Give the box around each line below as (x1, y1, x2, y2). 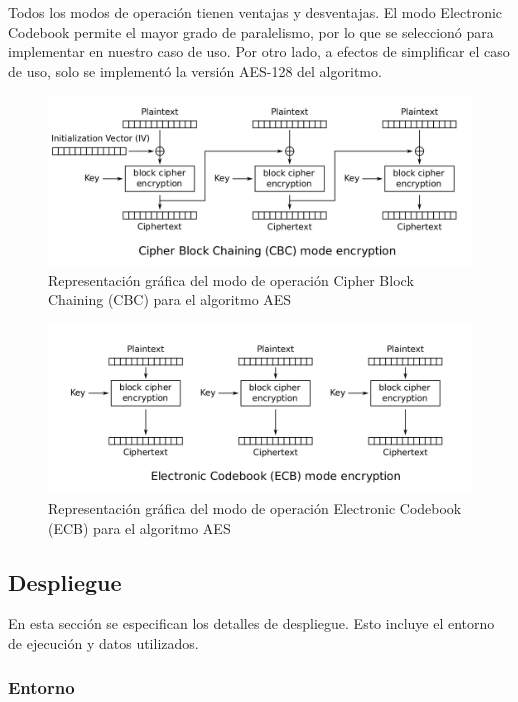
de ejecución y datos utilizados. (8, 632, 199, 653)
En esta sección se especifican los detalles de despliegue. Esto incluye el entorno (8, 613, 495, 634)
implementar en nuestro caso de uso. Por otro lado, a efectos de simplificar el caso (8, 41, 510, 62)
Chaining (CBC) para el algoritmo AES (48, 289, 292, 310)
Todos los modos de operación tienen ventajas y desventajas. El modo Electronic (8, 2, 503, 22)
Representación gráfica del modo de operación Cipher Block (48, 269, 414, 290)
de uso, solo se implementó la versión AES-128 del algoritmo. (8, 60, 382, 81)
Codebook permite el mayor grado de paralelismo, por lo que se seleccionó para (8, 21, 494, 42)
